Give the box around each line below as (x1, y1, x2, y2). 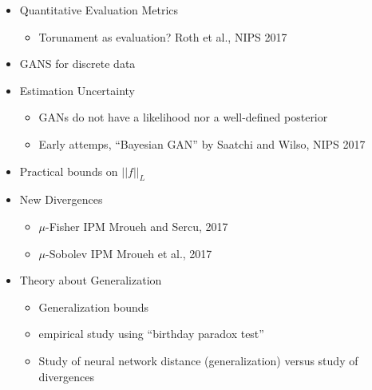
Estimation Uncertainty (19, 82, 136, 98)
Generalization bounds (38, 298, 149, 315)
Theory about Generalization (19, 272, 162, 289)
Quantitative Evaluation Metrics (19, 2, 179, 18)
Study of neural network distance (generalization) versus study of (38, 352, 358, 368)
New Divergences (19, 191, 103, 208)
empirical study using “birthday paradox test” (38, 325, 264, 342)
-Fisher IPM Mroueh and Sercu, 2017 (46, 217, 228, 234)
